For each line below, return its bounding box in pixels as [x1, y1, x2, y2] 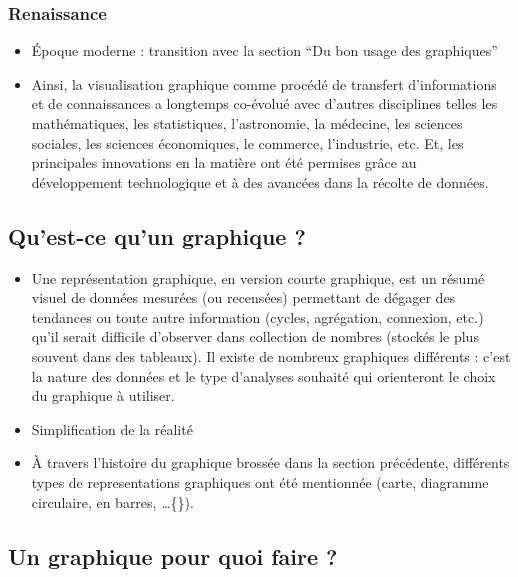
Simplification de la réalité [31, 418, 193, 439]
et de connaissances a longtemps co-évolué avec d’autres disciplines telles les [31, 93, 498, 114]
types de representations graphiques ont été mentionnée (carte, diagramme [31, 471, 489, 492]
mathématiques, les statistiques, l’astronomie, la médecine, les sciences [31, 113, 463, 133]
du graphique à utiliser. [31, 385, 175, 406]
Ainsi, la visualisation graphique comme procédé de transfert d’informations [31, 73, 497, 94]
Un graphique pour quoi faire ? [8, 540, 338, 571]
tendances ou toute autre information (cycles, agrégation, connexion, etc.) [31, 306, 484, 327]
